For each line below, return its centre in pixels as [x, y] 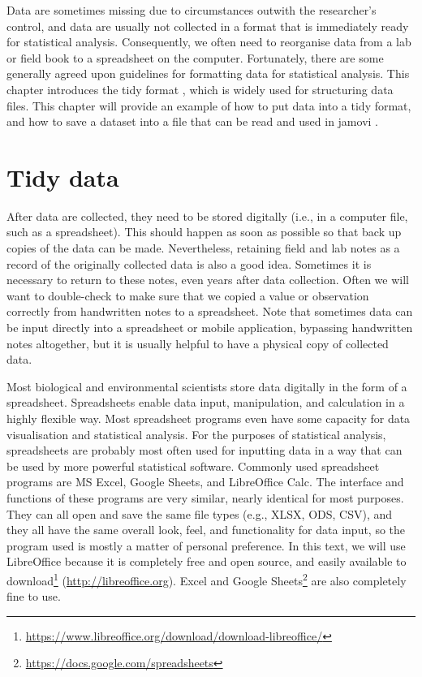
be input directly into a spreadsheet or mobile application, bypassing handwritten [210, 328]
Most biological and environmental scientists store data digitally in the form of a [207, 386]
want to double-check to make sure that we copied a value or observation [188, 295]
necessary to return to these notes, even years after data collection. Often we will [208, 280]
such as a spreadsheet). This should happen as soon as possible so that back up [204, 232]
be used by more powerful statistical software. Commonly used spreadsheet [193, 466]
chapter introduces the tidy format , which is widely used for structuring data [200, 89]
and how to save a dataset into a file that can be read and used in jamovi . [192, 121]
